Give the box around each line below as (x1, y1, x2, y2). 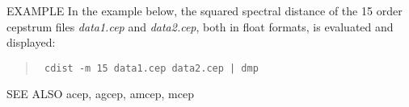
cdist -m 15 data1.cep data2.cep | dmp (44, 62, 259, 74)
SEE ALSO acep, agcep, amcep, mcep (6, 85, 194, 102)
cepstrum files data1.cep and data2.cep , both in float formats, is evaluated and (6, 18, 394, 35)
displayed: (6, 34, 56, 51)
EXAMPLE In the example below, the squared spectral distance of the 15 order (6, 2, 403, 19)
